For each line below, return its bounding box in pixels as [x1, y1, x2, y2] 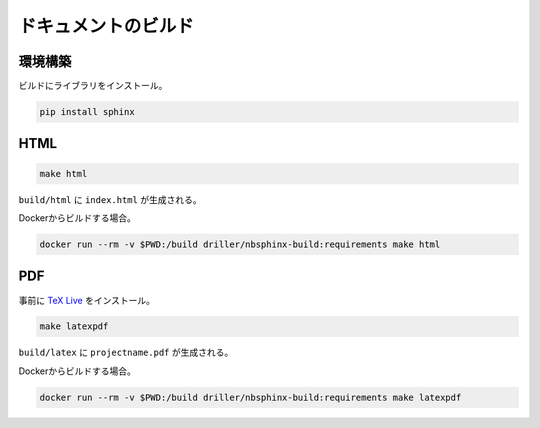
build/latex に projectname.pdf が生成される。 [18, 346, 234, 359]
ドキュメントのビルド [18, 15, 195, 37]
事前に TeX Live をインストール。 [18, 294, 155, 306]
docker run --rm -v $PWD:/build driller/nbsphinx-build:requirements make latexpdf [39, 391, 462, 403]
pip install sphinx [39, 106, 135, 118]
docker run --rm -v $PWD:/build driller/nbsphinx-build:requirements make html [39, 239, 441, 250]
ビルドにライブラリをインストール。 [18, 80, 168, 92]
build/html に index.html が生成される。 [18, 193, 202, 205]
